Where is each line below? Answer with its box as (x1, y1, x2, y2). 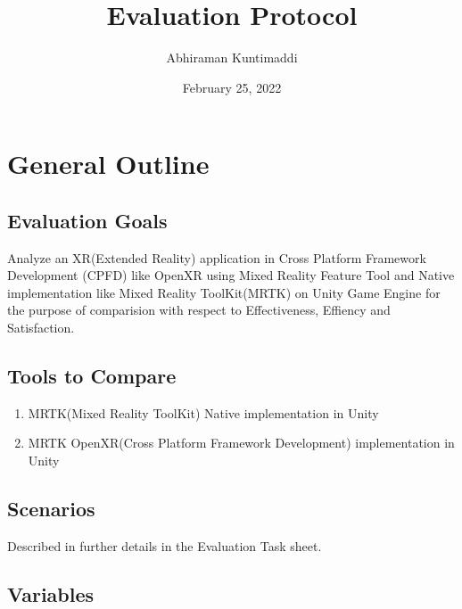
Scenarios (7, 495, 95, 523)
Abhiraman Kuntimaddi (166, 48, 298, 67)
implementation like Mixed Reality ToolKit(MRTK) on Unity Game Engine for (7, 283, 441, 301)
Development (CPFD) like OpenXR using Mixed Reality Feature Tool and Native (7, 266, 455, 284)
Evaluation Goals (7, 206, 168, 234)
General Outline (7, 145, 210, 182)
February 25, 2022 (182, 78, 282, 96)
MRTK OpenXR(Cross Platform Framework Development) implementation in (28, 433, 455, 452)
